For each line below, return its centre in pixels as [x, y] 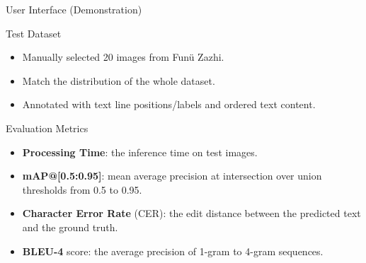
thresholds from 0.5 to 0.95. [82, 189]
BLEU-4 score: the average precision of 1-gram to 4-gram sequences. [173, 251]
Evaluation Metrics [47, 128]
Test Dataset [34, 33]
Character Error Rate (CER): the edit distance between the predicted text [191, 213]
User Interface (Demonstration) [74, 9]
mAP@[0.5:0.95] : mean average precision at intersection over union [172, 176]
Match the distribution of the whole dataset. [119, 80]
